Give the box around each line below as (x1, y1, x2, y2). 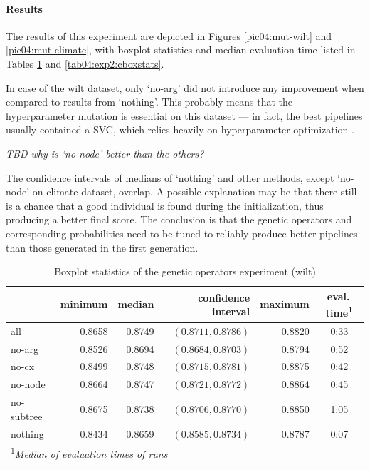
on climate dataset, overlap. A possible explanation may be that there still (32, 184, 357, 199)
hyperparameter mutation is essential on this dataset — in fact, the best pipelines (6, 108, 363, 123)
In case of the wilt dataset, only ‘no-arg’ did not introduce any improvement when (6, 80, 364, 95)
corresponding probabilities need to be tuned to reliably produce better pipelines (6, 225, 358, 240)
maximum (260, 297, 310, 312)
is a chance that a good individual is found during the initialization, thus (6, 198, 324, 213)
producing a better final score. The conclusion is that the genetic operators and (6, 212, 352, 227)
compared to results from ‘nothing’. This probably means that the (6, 94, 292, 109)
